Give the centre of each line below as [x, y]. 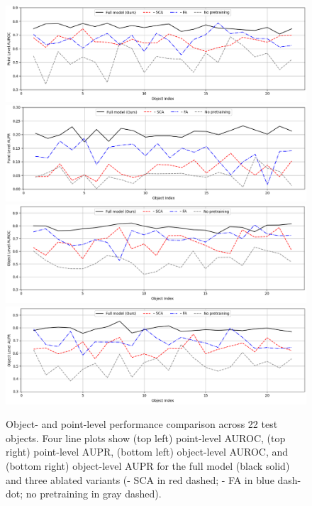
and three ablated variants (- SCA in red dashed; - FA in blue [140, 479]
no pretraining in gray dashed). [94, 494]
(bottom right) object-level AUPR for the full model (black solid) [148, 466]
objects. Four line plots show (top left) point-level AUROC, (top [146, 438]
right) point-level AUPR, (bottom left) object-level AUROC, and [147, 452]
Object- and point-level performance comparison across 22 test [142, 424]
